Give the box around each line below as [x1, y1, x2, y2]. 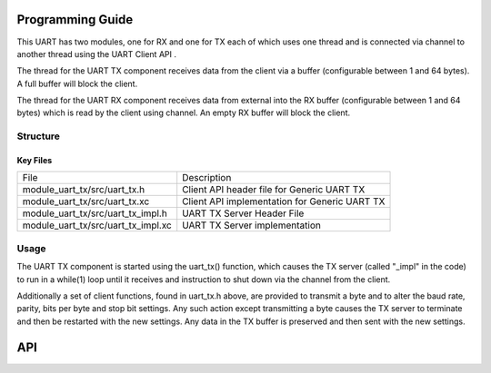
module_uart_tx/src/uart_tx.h [22, 183, 145, 196]
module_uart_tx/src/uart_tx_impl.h [22, 207, 167, 220]
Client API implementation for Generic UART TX [182, 195, 386, 208]
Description [182, 172, 232, 184]
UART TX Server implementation [182, 219, 322, 231]
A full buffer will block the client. [16, 78, 138, 89]
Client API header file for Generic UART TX [182, 183, 366, 196]
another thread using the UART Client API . [16, 48, 177, 59]
